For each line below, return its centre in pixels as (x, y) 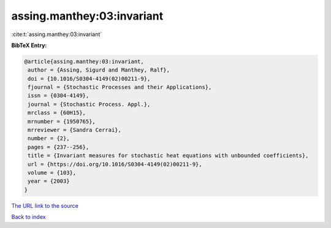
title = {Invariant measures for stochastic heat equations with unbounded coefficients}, (168, 156)
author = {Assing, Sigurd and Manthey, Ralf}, (99, 70)
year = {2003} (49, 181)
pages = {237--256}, (59, 147)
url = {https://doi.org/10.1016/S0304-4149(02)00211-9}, (115, 164)
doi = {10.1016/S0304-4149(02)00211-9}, (89, 79)
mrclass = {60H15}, (57, 113)
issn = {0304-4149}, (59, 96)
